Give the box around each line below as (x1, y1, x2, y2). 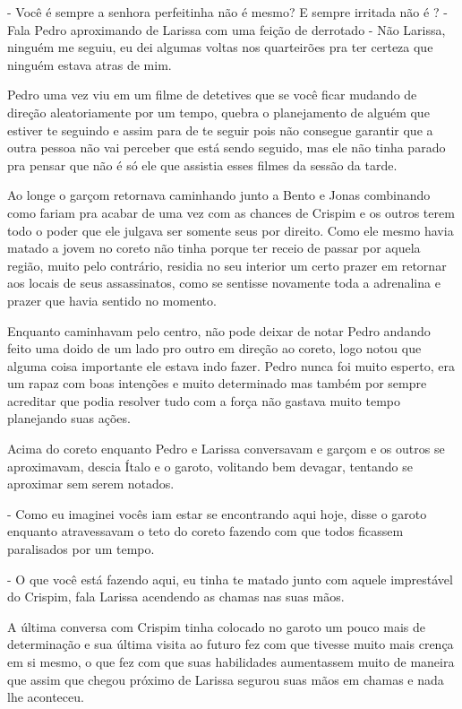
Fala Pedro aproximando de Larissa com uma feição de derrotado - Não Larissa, (7, 20, 446, 39)
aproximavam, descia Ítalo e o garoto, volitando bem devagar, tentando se (7, 456, 413, 475)
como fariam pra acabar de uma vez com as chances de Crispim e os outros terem (7, 203, 455, 221)
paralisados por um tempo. (7, 540, 155, 558)
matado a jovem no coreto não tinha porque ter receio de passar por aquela (7, 238, 421, 257)
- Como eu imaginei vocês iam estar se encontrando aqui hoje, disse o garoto (7, 504, 427, 523)
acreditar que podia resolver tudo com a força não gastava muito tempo (7, 391, 400, 410)
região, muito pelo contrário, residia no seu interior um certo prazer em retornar (7, 255, 447, 274)
